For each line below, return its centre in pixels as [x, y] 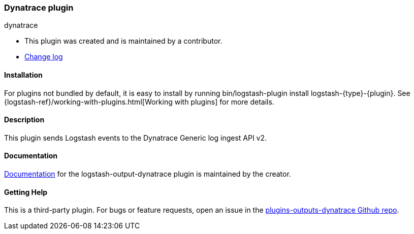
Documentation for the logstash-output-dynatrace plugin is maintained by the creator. [148, 174]
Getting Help [26, 192]
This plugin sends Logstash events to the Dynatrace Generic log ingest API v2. [136, 138]
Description [24, 120]
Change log [44, 57]
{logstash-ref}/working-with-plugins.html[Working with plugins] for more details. [139, 102]
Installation [23, 75]
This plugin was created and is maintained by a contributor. [123, 41]
